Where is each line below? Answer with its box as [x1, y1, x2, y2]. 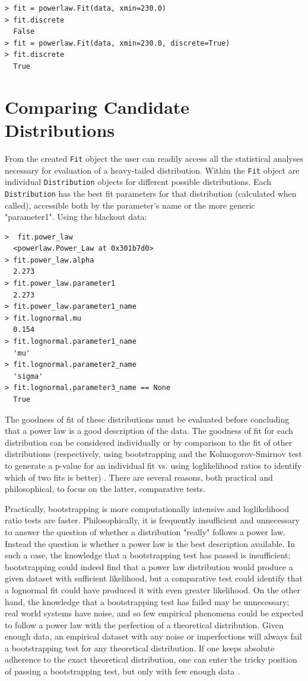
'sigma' [13, 372, 43, 381]
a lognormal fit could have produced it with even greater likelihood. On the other [5, 583, 301, 596]
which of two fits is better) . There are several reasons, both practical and [5, 471, 273, 483]
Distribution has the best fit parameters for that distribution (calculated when [5, 187, 297, 199]
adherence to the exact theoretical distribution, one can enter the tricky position [5, 653, 297, 666]
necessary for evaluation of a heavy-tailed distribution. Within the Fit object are [5, 164, 300, 176]
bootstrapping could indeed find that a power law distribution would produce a [5, 560, 293, 573]
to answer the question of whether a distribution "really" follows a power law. [5, 525, 285, 538]
